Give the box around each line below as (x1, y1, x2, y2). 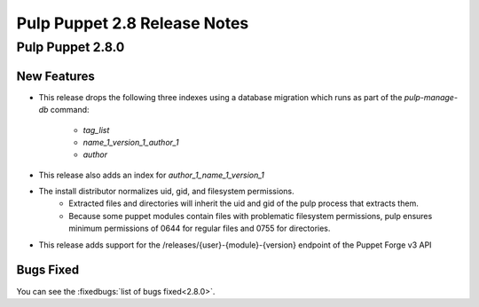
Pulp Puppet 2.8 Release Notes (16, 13, 249, 33)
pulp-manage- (404, 91, 459, 102)
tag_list (82, 124, 110, 135)
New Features (16, 68, 95, 83)
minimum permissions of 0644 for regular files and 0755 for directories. (68, 223, 331, 234)
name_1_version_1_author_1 (82, 137, 179, 147)
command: (50, 105, 90, 115)
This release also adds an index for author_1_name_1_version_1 (38, 169, 265, 180)
